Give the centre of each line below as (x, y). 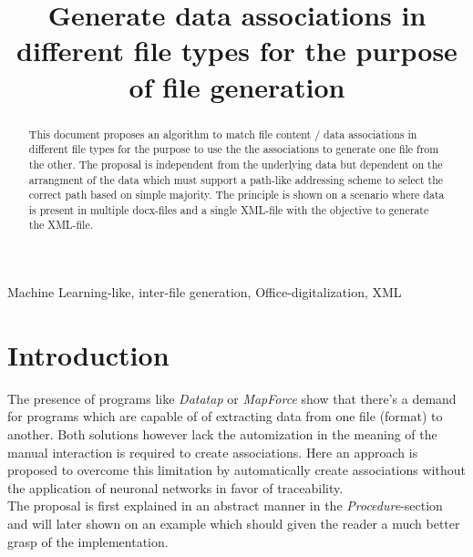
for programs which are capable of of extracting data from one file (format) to (225, 416)
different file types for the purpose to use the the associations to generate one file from (234, 149)
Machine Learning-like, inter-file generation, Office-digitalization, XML (205, 292)
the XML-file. (61, 225)
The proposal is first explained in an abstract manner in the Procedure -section (225, 505)
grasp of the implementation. (88, 541)
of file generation (237, 86)
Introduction (88, 354)
